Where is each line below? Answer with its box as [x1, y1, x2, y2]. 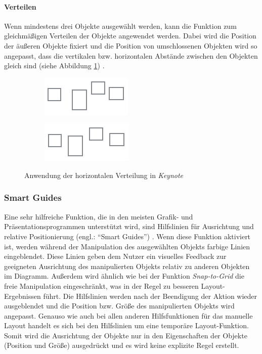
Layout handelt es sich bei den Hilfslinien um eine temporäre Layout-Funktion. [4, 320, 249, 331]
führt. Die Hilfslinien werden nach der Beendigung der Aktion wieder [43, 290, 257, 301]
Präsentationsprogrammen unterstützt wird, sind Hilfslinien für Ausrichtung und [4, 221, 254, 232]
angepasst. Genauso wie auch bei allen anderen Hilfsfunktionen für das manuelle [4, 310, 253, 321]
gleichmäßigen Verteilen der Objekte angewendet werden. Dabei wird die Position [4, 30, 256, 41]
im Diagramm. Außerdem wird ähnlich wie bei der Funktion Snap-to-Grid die [4, 271, 244, 281]
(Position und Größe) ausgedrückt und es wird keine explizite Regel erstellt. [4, 340, 239, 350]
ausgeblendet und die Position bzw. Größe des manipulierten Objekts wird [4, 300, 235, 311]
